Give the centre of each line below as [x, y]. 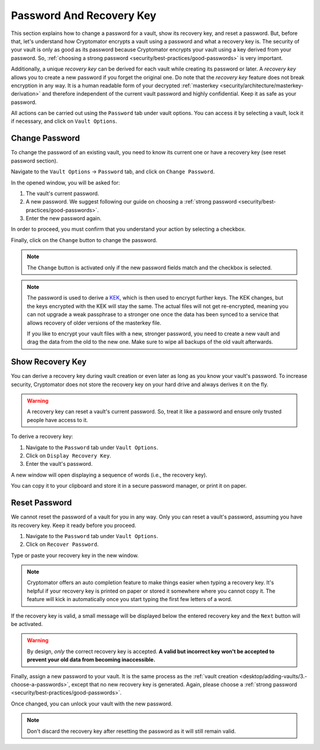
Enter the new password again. [64, 218]
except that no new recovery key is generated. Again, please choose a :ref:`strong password [184, 684]
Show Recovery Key [49, 362]
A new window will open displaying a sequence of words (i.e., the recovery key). [109, 475]
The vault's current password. [63, 193]
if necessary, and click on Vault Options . [64, 121]
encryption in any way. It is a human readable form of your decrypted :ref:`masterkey [115, 85]
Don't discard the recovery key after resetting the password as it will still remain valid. [132, 731]
